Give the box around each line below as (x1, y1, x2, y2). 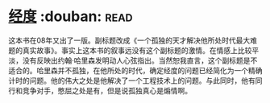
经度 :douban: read (8, 7, 133, 26)
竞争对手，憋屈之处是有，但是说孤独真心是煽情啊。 (22, 85, 192, 95)
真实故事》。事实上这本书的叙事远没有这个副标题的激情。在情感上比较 (22, 45, 252, 55)
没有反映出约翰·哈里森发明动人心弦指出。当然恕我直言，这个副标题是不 (22, 56, 258, 65)
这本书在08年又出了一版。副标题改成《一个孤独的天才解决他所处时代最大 (8, 35, 251, 45)
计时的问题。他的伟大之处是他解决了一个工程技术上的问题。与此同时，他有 (8, 76, 255, 85)
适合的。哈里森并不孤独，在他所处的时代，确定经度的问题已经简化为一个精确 (8, 65, 263, 75)
